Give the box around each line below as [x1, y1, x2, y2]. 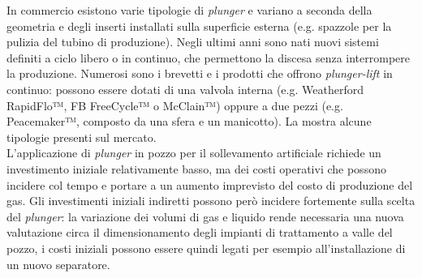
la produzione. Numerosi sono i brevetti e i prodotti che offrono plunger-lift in [6, 65, 393, 82]
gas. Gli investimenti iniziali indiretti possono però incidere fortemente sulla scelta [6, 192, 416, 209]
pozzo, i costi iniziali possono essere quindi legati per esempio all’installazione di [6, 239, 406, 256]
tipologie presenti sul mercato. [6, 128, 157, 145]
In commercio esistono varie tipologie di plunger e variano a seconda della [6, 2, 372, 18]
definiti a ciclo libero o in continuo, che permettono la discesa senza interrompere [6, 49, 411, 66]
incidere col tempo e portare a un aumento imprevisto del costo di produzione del [6, 176, 413, 193]
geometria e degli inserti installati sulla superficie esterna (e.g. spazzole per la [6, 17, 392, 34]
